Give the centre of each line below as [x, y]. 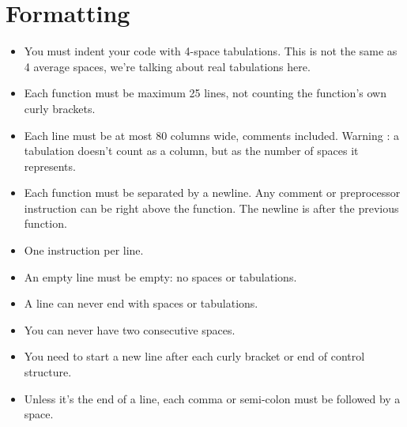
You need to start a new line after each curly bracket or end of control [194, 356]
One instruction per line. [84, 250]
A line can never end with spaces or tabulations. [141, 303]
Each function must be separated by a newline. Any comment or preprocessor [212, 193]
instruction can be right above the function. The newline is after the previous [211, 208]
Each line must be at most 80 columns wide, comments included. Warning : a [211, 135]
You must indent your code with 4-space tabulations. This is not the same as [211, 51]
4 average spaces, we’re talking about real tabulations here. [167, 66]
